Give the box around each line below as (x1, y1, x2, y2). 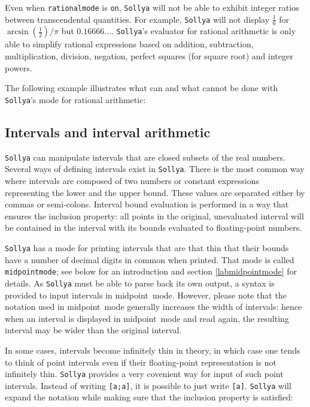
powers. (5, 61, 32, 74)
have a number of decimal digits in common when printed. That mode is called (5, 253, 294, 266)
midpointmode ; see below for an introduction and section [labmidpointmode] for (5, 265, 297, 278)
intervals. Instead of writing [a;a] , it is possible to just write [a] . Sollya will (5, 379, 291, 391)
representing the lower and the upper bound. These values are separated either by (5, 186, 305, 198)
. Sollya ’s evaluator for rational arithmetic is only (111, 25, 296, 37)
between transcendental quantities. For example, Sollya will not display (5, 13, 270, 25)
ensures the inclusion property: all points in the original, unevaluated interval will (5, 209, 304, 222)
